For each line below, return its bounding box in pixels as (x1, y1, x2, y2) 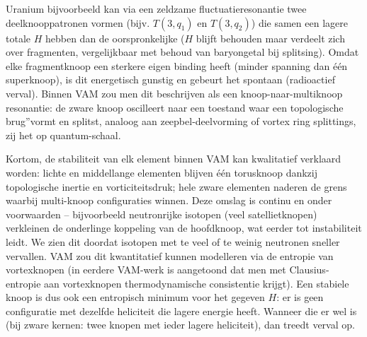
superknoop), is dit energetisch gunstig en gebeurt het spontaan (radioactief (6, 72, 335, 87)
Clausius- (289, 262, 329, 277)
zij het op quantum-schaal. (6, 127, 121, 142)
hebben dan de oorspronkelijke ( (45, 30, 185, 45)
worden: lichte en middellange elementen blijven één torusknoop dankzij (6, 165, 318, 179)
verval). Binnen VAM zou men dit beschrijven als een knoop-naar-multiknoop (6, 85, 343, 100)
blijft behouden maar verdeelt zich (196, 30, 345, 45)
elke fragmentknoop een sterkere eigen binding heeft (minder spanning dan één (6, 58, 348, 73)
